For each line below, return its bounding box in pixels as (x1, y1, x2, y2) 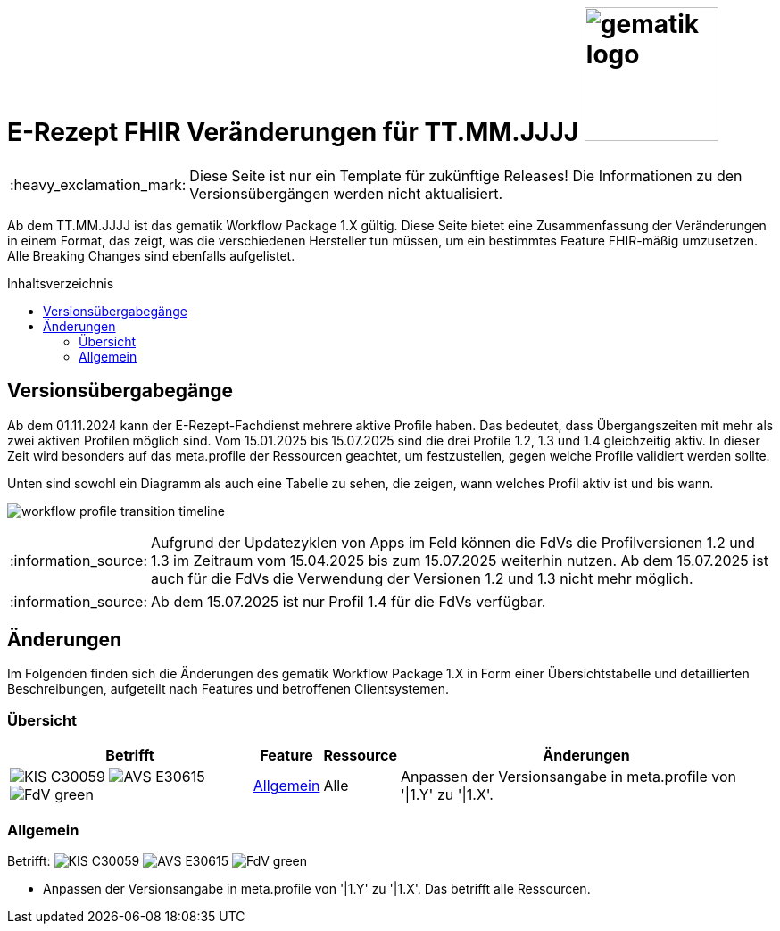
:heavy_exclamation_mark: (10, 175, 187, 194)
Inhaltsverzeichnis (7, 275, 114, 291)
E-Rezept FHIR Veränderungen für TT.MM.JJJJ (7, 117, 579, 147)
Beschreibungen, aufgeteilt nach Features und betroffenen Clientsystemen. (7, 681, 449, 697)
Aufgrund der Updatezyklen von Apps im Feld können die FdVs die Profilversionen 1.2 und (151, 533, 755, 552)
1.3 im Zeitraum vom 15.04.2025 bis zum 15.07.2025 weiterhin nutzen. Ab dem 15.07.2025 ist (151, 551, 768, 569)
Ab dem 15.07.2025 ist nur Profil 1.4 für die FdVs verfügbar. (151, 592, 546, 611)
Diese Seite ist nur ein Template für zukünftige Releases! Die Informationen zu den (189, 166, 743, 185)
